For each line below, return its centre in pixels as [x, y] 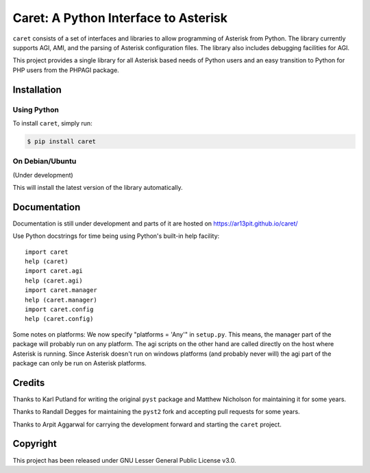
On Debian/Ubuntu [45, 161]
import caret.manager [61, 290]
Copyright [35, 444]
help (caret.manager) [61, 300]
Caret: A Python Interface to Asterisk [120, 18]
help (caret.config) [59, 319]
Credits [29, 383]
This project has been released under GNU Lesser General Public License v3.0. [124, 460]
